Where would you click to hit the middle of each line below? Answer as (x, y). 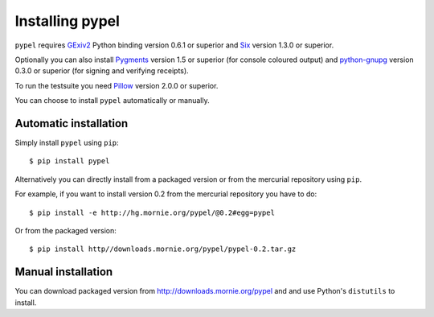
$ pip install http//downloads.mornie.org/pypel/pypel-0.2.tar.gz (163, 249)
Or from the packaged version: (66, 230)
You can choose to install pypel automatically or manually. (112, 101)
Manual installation (64, 272)
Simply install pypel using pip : (67, 143)
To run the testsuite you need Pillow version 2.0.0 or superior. (117, 85)
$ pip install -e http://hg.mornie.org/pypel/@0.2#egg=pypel (152, 212)
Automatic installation (72, 124)
